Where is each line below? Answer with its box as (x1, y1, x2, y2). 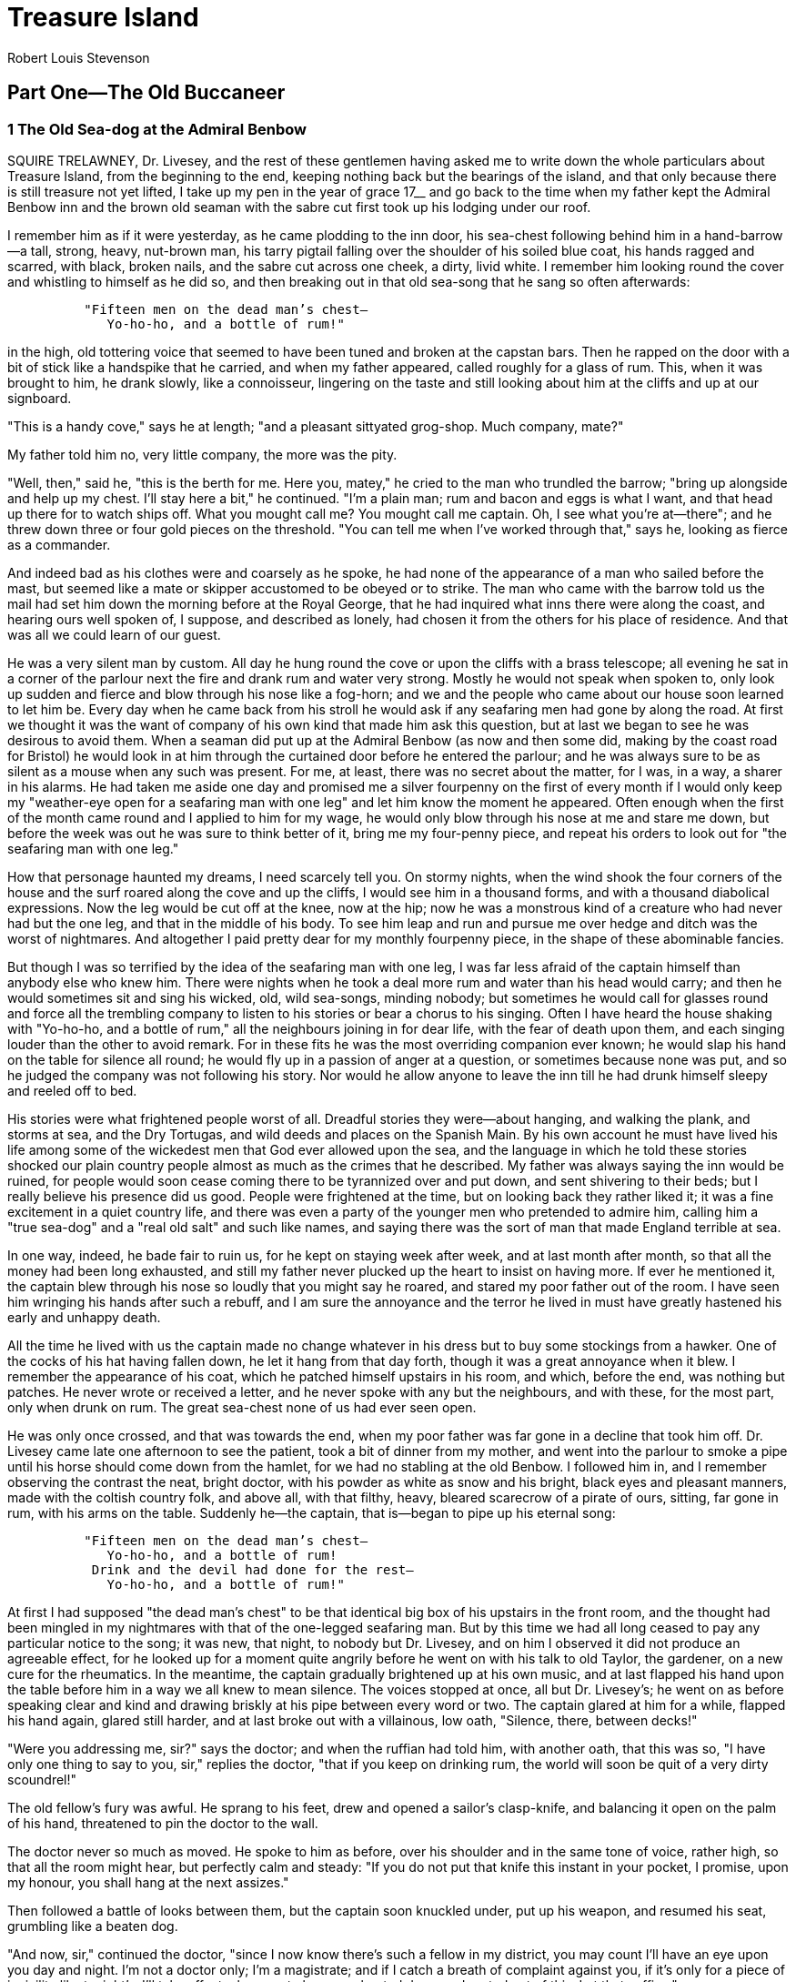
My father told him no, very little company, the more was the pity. (7, 446, 398, 462)
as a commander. (7, 536, 111, 552)
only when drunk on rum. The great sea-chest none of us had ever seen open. (7, 1399, 477, 1415)
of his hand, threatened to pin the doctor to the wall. (7, 1815, 318, 1831)
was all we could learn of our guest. (7, 626, 221, 642)
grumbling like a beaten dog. (7, 1917, 178, 1934)
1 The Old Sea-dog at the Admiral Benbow (7, 119, 307, 138)
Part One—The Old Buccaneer (7, 81, 286, 105)
